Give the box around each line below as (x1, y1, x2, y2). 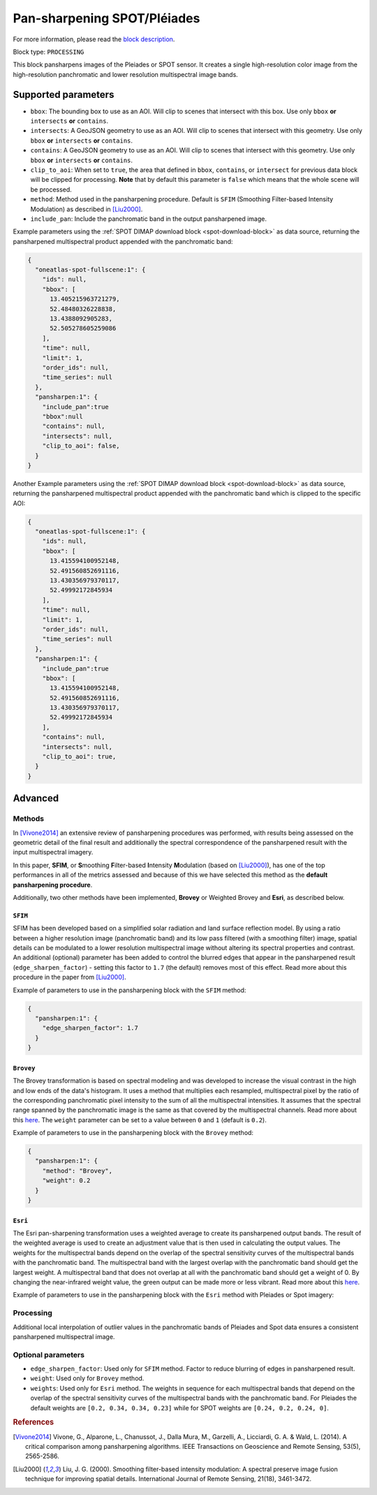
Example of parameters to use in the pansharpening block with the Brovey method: (13, 1129, 254, 1137)
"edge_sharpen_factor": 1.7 (42, 1024, 139, 1032)
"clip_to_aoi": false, (42, 442, 120, 450)
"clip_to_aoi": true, (42, 752, 117, 761)
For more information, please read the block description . (13, 35, 175, 43)
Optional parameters (13, 1350, 85, 1359)
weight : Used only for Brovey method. (30, 1374, 145, 1382)
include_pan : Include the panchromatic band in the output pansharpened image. (30, 214, 267, 223)
